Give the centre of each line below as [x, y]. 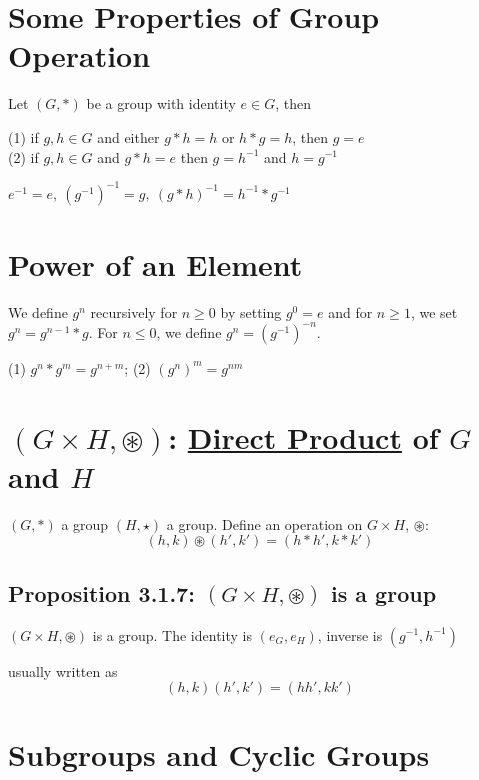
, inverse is [350, 634]
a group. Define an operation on [264, 523]
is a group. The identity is [172, 634]
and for [350, 311]
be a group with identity [161, 103]
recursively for [134, 311]
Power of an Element [155, 263]
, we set [434, 311]
